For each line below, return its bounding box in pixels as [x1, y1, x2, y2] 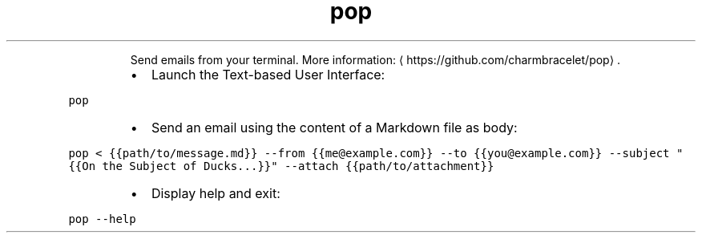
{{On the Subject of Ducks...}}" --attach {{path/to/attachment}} [68, 159, 494, 172]
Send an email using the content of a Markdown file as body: [151, 119, 518, 136]
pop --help [68, 212, 136, 225]
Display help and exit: [151, 184, 280, 201]
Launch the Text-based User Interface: [151, 66, 385, 83]
